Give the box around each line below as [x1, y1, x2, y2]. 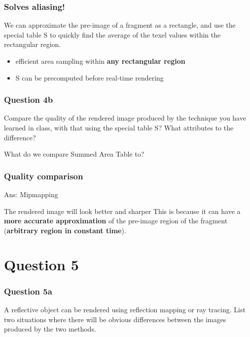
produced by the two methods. [4, 324, 96, 334]
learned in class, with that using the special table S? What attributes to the [4, 123, 234, 132]
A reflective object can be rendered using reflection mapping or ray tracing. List [4, 304, 246, 314]
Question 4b [4, 93, 53, 106]
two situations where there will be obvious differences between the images [4, 314, 226, 324]
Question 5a [4, 285, 52, 297]
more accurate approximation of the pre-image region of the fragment [4, 215, 228, 226]
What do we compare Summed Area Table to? [4, 149, 144, 159]
